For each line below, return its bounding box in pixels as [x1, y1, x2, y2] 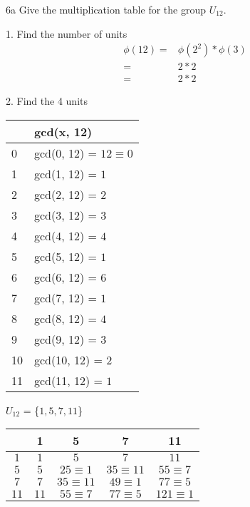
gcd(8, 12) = [34, 309, 98, 327]
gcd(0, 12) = [34, 144, 98, 161]
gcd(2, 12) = [34, 185, 98, 203]
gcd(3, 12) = [34, 206, 98, 223]
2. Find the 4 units [6, 93, 88, 108]
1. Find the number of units [6, 26, 127, 41]
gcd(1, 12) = [34, 165, 98, 182]
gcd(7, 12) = [34, 289, 98, 306]
